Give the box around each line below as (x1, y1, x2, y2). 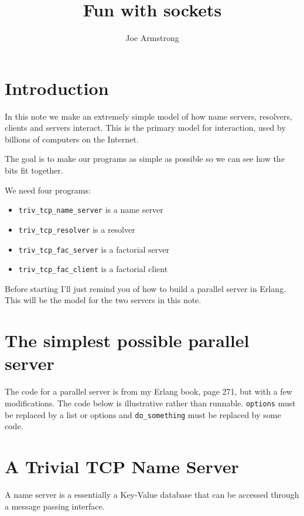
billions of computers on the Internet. (5, 133, 139, 145)
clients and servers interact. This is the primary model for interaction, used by (5, 121, 286, 134)
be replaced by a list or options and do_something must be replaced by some (5, 408, 281, 420)
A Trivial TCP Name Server (5, 454, 239, 478)
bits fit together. (5, 164, 63, 176)
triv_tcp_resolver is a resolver (18, 223, 135, 235)
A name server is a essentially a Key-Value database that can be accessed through (5, 488, 299, 500)
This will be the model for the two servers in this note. (5, 294, 201, 306)
